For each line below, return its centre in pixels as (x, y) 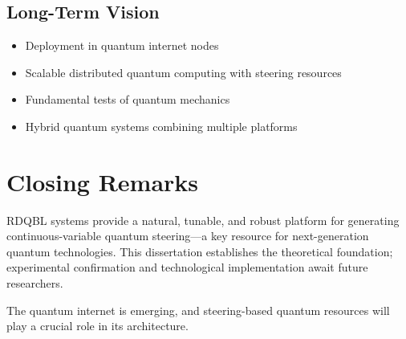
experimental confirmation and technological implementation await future (187, 267)
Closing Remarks (103, 181)
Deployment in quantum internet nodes (122, 45)
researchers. (35, 283)
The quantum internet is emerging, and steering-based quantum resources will (198, 310)
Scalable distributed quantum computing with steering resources (183, 72)
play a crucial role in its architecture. (97, 326)
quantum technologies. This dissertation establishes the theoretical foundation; (200, 251)
